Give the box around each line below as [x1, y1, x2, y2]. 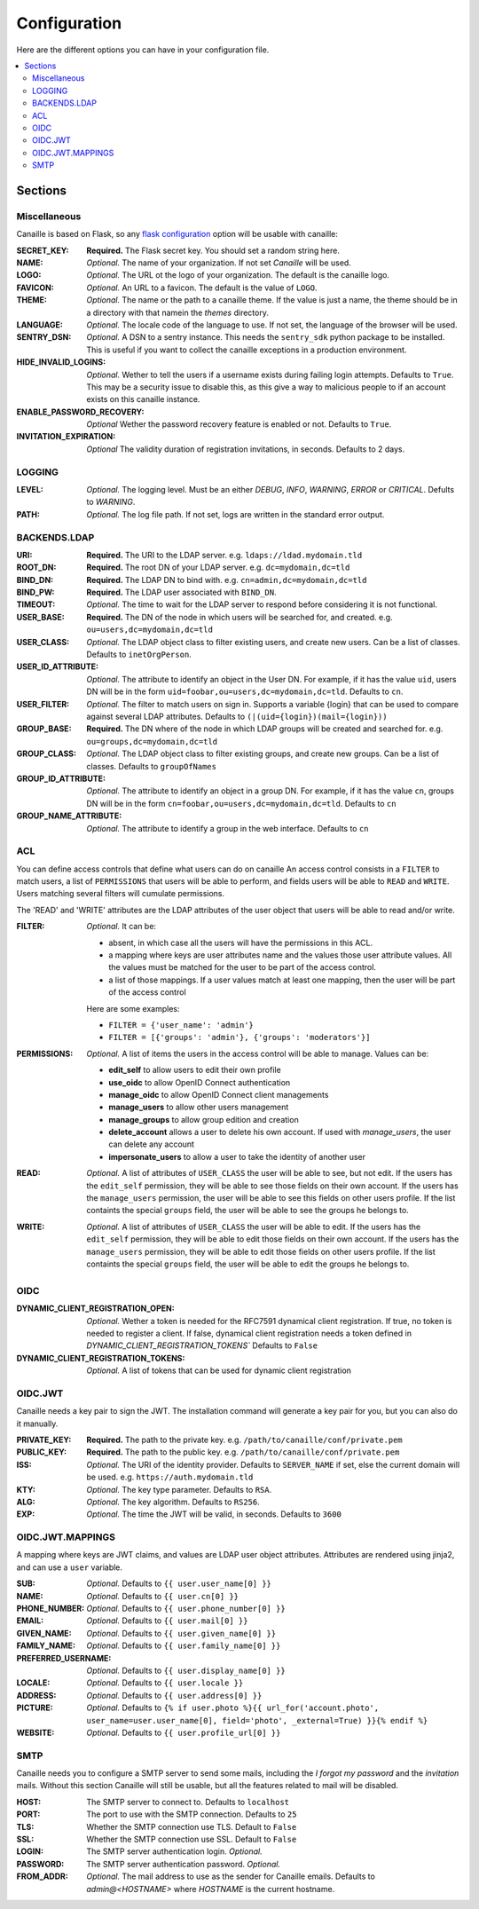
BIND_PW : [16, 587, 55, 598]
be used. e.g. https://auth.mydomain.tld [86, 1471, 254, 1482]
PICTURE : [16, 1702, 53, 1713]
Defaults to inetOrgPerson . [86, 649, 192, 660]
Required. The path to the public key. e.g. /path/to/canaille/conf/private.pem [86, 1447, 400, 1457]
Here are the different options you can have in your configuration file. [16, 44, 270, 55]
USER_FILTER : [16, 698, 70, 709]
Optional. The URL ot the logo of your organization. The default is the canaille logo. [86, 270, 390, 280]
